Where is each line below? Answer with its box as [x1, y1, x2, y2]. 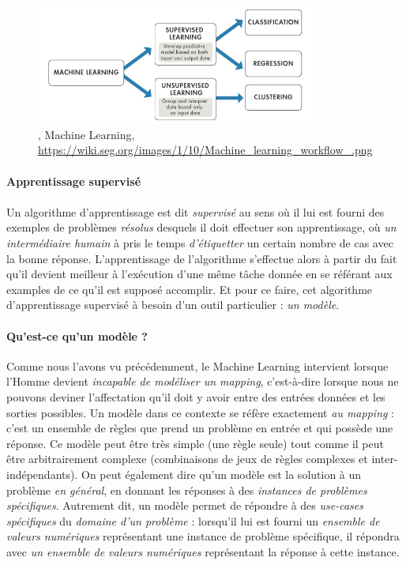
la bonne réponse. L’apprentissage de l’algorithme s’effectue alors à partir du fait [6, 250, 397, 266]
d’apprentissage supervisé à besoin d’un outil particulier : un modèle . [6, 296, 340, 313]
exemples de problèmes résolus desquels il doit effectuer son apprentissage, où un [6, 219, 397, 235]
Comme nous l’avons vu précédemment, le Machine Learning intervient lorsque [6, 357, 389, 374]
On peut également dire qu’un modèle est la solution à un [81, 465, 362, 482]
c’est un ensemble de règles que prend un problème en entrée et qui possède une [6, 420, 393, 436]
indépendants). [6, 465, 78, 482]
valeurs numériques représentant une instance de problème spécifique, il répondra [6, 528, 400, 544]
